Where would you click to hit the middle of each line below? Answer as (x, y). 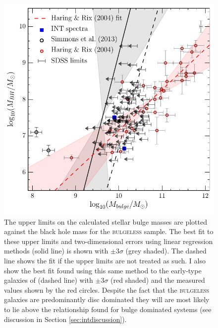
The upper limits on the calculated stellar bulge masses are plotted (106, 221)
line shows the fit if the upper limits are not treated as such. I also (105, 260)
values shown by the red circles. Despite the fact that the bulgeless (107, 289)
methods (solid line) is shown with (56, 251)
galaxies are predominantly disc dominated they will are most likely (107, 299)
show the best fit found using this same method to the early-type (103, 270)
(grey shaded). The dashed (166, 251)
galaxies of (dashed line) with (49, 280)
